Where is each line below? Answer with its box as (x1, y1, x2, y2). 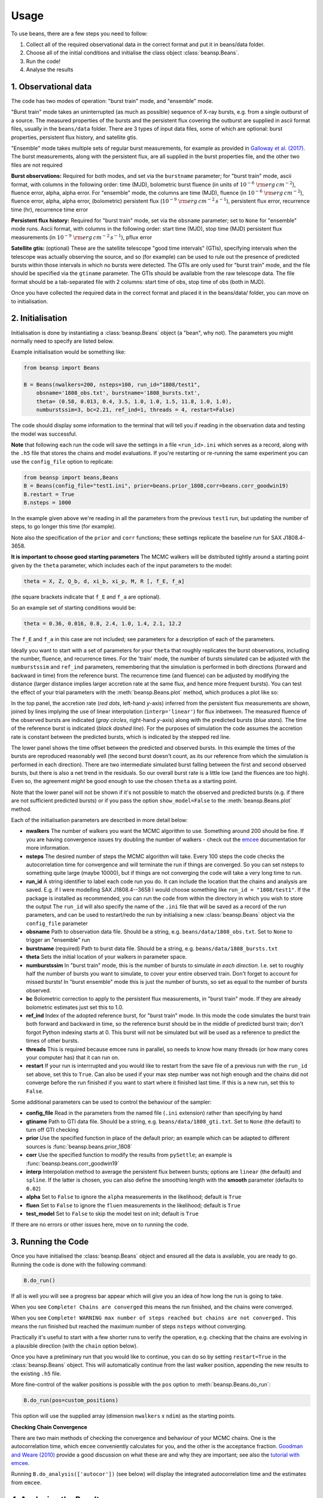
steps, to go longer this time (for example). (11, 523, 116, 530)
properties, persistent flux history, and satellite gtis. (11, 134, 138, 141)
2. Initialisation (11, 313, 68, 324)
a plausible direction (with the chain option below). (11, 1342, 138, 1349)
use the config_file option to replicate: (11, 458, 114, 465)
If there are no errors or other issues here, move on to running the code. (11, 1221, 188, 1228)
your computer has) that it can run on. (26, 1053, 120, 1061)
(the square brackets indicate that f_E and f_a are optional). (11, 593, 161, 600)
